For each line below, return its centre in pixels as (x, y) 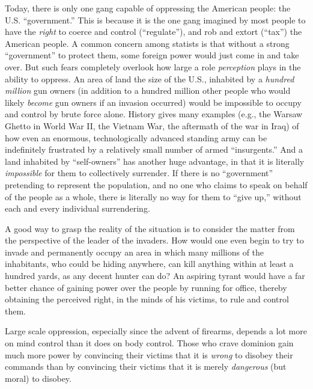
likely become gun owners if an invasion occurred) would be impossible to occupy (153, 102)
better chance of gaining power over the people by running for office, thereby (146, 287)
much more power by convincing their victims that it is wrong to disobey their (149, 354)
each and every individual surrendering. (77, 208)
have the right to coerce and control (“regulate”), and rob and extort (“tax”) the (153, 32)
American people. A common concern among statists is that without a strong (147, 43)
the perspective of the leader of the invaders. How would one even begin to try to (154, 240)
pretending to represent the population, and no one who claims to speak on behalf (156, 184)
